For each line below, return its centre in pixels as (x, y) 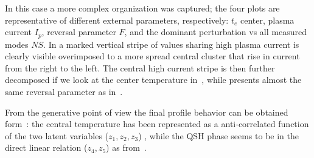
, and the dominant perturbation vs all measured (215, 32)
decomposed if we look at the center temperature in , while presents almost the (153, 80)
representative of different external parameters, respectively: (117, 20)
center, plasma (267, 20)
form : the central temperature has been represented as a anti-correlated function (157, 124)
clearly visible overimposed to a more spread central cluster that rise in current (152, 56)
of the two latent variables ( (57, 135)
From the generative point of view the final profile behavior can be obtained (147, 112)
